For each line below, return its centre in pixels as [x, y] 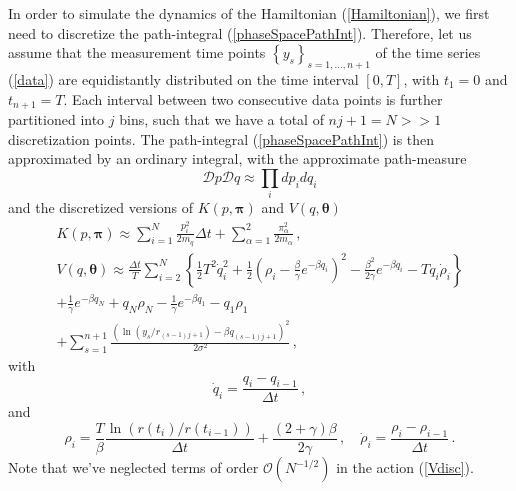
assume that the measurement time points [137, 52]
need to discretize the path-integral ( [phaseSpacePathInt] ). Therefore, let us [240, 32]
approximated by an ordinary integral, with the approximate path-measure [237, 158]
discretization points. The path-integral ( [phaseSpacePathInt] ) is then [221, 138]
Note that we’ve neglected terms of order [133, 467]
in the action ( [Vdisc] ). [405, 467]
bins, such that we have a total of [221, 119]
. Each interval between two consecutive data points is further [253, 98]
